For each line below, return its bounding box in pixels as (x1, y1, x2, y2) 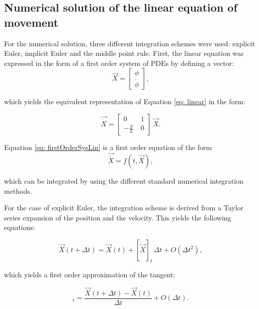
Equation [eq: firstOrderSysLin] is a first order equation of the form (4, 141, 212, 152)
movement (4, 14, 58, 30)
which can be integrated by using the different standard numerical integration (4, 176, 243, 186)
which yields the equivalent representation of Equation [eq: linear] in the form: (4, 96, 245, 107)
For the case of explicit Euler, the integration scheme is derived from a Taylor (4, 202, 244, 213)
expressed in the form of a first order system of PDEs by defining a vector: (4, 57, 234, 68)
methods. (4, 185, 32, 196)
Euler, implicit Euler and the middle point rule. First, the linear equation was (4, 48, 244, 58)
